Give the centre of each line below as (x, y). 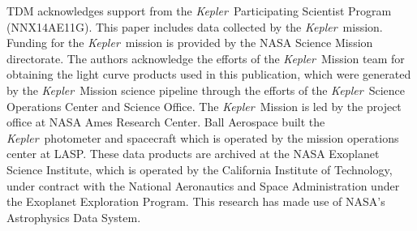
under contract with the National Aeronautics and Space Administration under (203, 185)
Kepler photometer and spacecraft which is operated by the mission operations (203, 137)
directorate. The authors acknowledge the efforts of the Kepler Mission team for (206, 58)
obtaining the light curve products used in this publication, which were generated (209, 74)
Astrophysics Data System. (74, 217)
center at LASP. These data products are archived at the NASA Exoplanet (193, 154)
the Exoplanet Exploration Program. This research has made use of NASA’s (196, 201)
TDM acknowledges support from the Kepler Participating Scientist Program (199, 11)
